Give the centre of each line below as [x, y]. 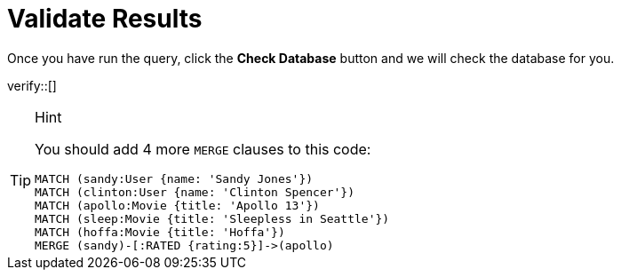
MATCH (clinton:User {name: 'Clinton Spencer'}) [195, 192]
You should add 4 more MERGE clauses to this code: [203, 149]
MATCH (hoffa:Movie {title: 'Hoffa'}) [160, 232]
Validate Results [105, 19]
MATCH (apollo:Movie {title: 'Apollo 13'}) [177, 205]
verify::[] [32, 85]
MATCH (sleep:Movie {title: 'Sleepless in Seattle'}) [212, 218]
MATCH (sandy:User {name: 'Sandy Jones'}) [174, 178]
